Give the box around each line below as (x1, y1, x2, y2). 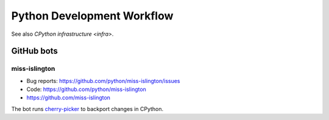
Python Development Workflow (11, 9, 174, 22)
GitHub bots (11, 46, 58, 56)
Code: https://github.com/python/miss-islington (26, 85, 146, 93)
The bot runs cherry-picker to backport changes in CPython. (11, 105, 164, 112)
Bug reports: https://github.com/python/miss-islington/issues (26, 77, 180, 84)
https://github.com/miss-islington (26, 94, 111, 101)
